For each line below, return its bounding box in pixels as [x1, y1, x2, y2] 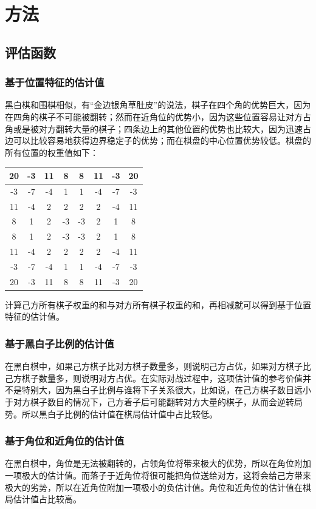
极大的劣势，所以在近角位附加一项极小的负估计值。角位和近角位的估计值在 [5, 480, 303, 493]
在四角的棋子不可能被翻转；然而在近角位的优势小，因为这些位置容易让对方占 [5, 110, 311, 123]
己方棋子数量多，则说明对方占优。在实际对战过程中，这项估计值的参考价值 [5, 371, 303, 384]
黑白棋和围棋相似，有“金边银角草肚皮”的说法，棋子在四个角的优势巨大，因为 [5, 98, 311, 111]
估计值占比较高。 [13, 493, 81, 505]
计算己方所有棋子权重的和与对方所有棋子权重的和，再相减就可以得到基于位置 [5, 298, 311, 311]
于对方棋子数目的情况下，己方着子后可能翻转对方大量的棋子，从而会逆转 [5, 396, 294, 408]
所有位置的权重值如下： [5, 146, 98, 158]
